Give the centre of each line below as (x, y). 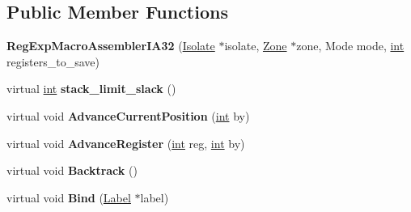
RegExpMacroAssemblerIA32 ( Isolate (111, 46)
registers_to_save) (53, 61)
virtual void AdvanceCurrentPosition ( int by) (128, 115)
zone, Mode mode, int (350, 46)
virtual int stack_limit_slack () (91, 89)
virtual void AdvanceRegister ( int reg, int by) (126, 143)
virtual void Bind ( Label (69, 197)
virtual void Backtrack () (72, 170)
